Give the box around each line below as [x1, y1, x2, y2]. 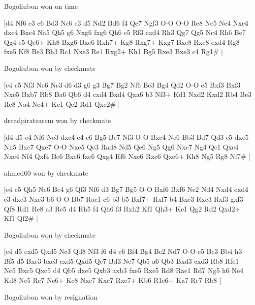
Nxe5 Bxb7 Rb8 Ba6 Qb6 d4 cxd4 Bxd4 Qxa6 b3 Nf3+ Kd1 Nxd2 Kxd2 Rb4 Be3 [4, 89, 252, 99]
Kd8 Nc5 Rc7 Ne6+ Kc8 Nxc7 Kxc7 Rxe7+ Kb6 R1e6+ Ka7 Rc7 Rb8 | [4, 275, 222, 285]
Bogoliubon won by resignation [4, 291, 97, 302]
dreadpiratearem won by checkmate [4, 115, 111, 125]
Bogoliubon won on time [4, 1, 78, 11]
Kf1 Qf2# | [4, 213, 38, 223]
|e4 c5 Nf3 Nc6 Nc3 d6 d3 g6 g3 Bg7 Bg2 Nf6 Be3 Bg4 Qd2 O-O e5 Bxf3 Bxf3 [4, 79, 241, 90]
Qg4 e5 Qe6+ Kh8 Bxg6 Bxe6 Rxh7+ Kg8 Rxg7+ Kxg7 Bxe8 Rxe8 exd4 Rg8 [4, 36, 240, 47]
